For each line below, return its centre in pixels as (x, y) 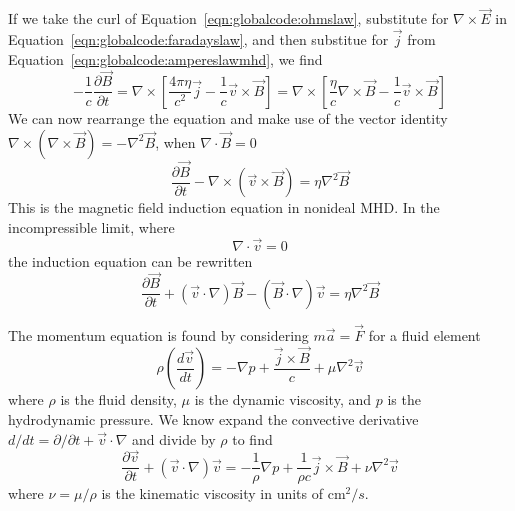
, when (175, 141)
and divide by (174, 438)
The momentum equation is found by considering (158, 335)
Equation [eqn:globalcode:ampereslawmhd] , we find (165, 58)
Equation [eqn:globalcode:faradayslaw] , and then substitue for (198, 39)
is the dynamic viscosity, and (283, 399)
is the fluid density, (118, 399)
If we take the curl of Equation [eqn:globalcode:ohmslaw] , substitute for (228, 18)
